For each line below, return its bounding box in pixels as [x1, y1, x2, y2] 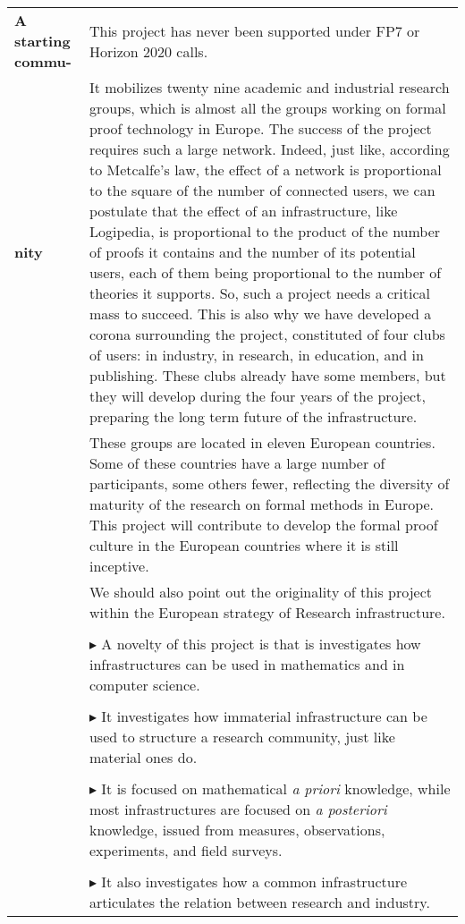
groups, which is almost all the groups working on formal [89, 97, 446, 118]
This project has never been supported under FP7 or [89, 20, 420, 41]
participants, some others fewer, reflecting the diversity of [89, 473, 450, 494]
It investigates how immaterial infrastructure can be [101, 706, 427, 726]
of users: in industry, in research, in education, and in [89, 344, 424, 365]
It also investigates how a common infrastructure [101, 871, 408, 892]
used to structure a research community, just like [89, 726, 395, 747]
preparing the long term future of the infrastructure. [89, 406, 418, 427]
